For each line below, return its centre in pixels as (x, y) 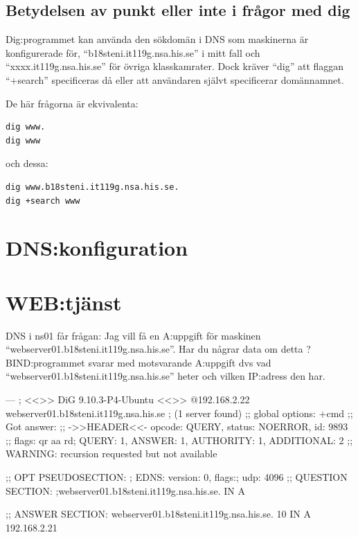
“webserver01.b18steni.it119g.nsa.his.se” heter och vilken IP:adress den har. (165, 376)
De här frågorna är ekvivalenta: (72, 103)
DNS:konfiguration (97, 248)
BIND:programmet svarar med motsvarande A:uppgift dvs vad (138, 362)
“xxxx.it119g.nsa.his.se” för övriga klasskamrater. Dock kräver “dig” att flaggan (175, 66)
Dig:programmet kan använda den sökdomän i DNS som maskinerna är (157, 39)
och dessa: (27, 163)
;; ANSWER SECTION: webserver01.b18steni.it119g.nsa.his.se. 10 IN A (158, 514)
